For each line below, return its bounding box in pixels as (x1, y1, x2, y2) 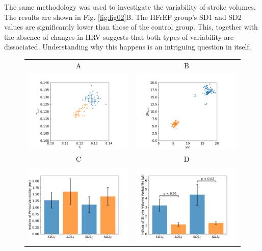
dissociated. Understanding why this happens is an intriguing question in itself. (4, 41, 251, 52)
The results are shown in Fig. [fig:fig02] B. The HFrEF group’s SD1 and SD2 (4, 11, 242, 22)
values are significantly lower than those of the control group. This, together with (4, 21, 258, 32)
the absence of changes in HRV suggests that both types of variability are (4, 31, 234, 42)
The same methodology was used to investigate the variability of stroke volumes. (4, 2, 256, 12)
